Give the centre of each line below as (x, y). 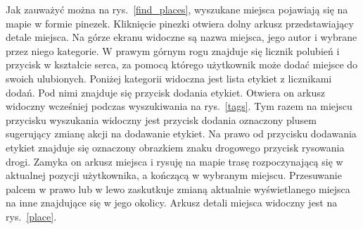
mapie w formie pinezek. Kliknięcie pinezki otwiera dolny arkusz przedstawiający (180, 23)
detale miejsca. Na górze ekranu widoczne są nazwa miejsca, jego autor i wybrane (181, 37)
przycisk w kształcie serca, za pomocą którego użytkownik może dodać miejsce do (182, 64)
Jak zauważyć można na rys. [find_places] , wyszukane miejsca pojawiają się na (177, 9)
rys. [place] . (31, 216)
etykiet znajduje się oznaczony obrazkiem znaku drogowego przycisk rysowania (175, 147)
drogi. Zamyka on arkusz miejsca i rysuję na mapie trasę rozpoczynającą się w (174, 161)
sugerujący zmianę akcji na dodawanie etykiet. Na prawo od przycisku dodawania (181, 134)
